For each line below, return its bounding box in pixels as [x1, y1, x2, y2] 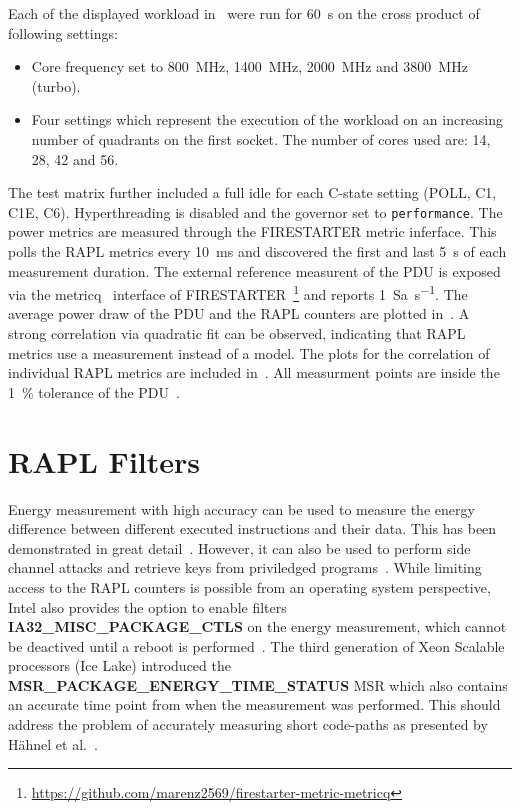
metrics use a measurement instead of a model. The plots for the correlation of [8, 342, 490, 363]
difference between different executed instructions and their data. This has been [8, 518, 497, 539]
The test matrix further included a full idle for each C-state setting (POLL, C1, [8, 182, 497, 203]
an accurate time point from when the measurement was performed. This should [8, 694, 501, 715]
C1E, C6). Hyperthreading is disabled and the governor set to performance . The [8, 201, 503, 222]
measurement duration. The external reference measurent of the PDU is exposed [8, 260, 501, 281]
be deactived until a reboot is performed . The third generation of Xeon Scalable [8, 635, 505, 656]
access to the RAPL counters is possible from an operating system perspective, [8, 576, 491, 597]
